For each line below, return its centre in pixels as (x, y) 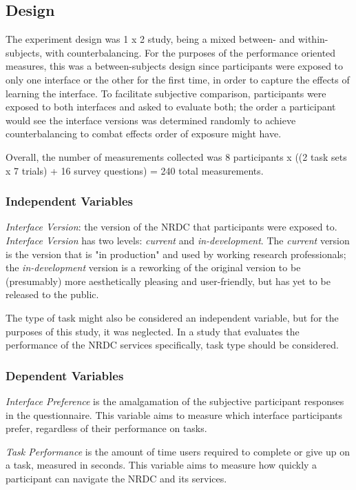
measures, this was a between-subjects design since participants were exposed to (175, 66)
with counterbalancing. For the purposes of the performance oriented (190, 52)
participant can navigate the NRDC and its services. (116, 478)
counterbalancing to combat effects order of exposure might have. (144, 134)
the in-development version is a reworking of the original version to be (153, 267)
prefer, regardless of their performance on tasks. (106, 428)
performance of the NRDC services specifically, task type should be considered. (172, 345)
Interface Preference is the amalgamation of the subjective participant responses (175, 401)
